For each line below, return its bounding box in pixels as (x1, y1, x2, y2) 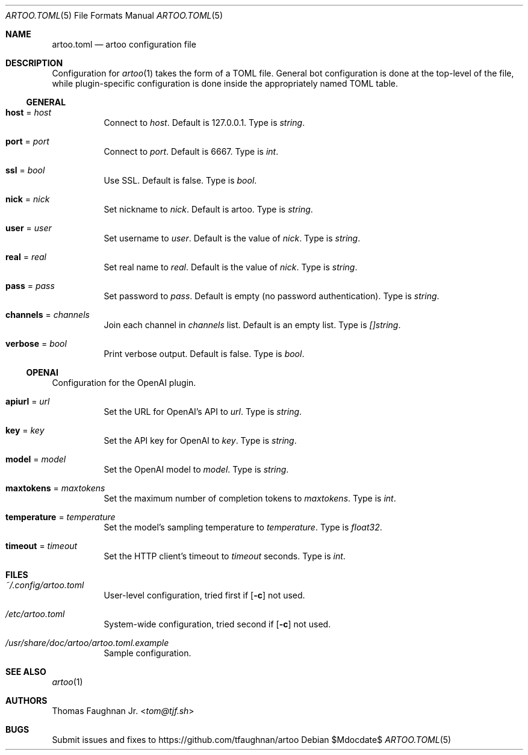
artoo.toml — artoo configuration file (52, 39, 196, 49)
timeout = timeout (5, 541, 78, 551)
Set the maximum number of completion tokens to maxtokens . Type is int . (104, 493, 396, 503)
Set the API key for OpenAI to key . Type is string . (104, 435, 297, 446)
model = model (5, 454, 66, 464)
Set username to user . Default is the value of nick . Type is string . (104, 233, 361, 243)
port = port (5, 136, 49, 146)
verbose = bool (5, 338, 67, 349)
